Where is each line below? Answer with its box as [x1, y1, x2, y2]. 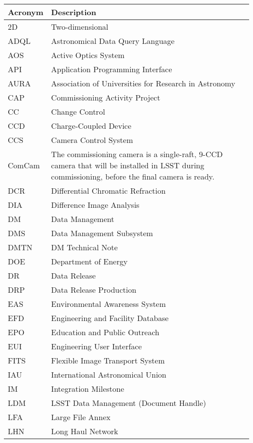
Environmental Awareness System [51, 298, 166, 309]
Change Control [51, 106, 105, 117]
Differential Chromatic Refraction [51, 185, 166, 196]
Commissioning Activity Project [51, 92, 161, 103]
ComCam [8, 160, 40, 171]
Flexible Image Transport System [51, 355, 165, 366]
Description [51, 6, 96, 18]
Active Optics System [51, 49, 125, 60]
